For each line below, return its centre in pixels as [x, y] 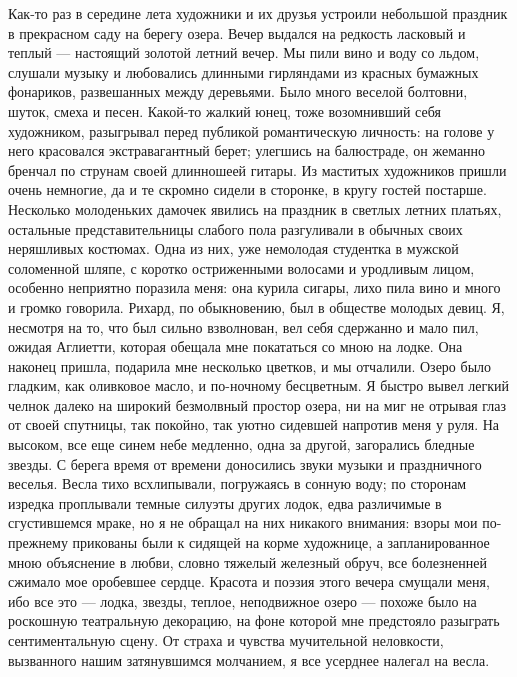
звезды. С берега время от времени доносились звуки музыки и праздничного [245, 463]
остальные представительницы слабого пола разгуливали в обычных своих [235, 228]
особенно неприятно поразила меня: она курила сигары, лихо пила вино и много [254, 287]
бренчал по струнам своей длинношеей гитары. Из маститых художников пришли [257, 169]
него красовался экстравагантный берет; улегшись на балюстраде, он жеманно [247, 150]
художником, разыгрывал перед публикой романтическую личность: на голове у [251, 130]
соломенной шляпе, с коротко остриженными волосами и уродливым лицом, [241, 267]
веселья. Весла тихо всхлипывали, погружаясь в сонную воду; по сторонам [237, 483]
